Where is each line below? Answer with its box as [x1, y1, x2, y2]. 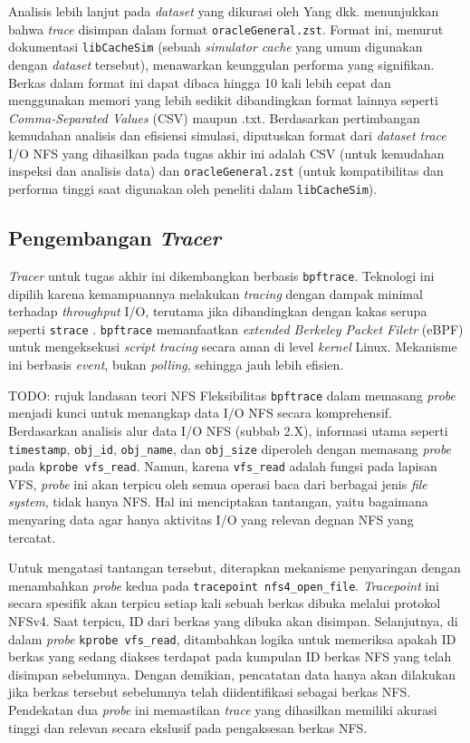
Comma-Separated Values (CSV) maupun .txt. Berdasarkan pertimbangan [8, 108, 420, 127]
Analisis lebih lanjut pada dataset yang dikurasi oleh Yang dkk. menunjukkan [8, 2, 439, 20]
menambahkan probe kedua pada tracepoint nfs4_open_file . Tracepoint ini [8, 575, 440, 594]
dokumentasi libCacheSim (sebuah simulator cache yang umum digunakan [8, 37, 423, 56]
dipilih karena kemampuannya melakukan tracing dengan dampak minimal [8, 284, 423, 303]
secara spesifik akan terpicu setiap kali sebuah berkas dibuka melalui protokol [8, 593, 441, 613]
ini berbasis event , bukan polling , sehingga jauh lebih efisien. [8, 355, 344, 374]
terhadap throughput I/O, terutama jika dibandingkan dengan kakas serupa [8, 302, 427, 321]
